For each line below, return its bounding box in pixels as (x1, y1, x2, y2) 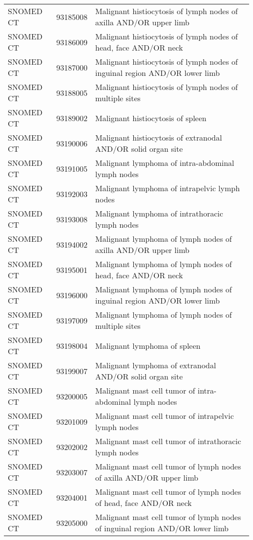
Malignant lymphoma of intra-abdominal (95, 157, 235, 168)
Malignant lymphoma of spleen (95, 340, 200, 351)
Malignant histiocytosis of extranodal (95, 132, 222, 143)
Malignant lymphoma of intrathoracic (95, 208, 223, 219)
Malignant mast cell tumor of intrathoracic (95, 435, 241, 447)
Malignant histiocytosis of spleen (95, 112, 207, 124)
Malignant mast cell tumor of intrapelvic (95, 410, 234, 421)
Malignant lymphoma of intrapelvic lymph (95, 182, 240, 194)
